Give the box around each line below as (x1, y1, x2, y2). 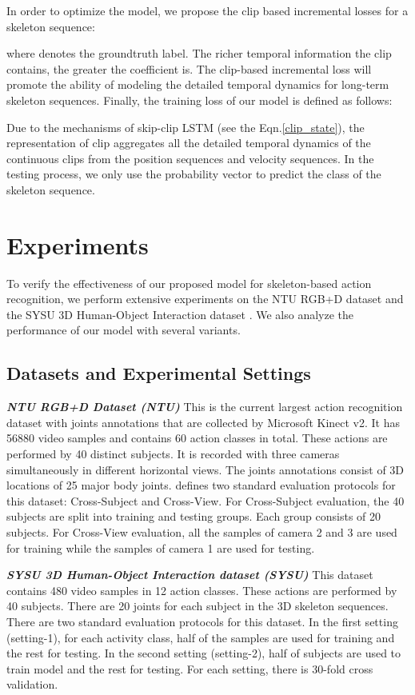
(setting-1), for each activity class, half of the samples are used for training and (6, 629, 395, 645)
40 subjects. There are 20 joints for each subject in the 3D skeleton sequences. (6, 597, 389, 614)
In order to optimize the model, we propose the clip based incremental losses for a (6, 2, 409, 18)
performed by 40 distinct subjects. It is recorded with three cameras (6, 445, 340, 462)
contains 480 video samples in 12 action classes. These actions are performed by (6, 581, 397, 598)
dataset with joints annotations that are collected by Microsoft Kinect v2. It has (6, 413, 401, 430)
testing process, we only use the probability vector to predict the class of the (6, 166, 381, 182)
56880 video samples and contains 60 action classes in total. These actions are (6, 429, 388, 446)
